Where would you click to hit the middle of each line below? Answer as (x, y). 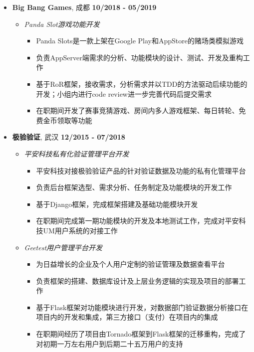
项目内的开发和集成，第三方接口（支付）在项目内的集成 (127, 317)
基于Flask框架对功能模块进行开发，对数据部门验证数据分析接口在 (142, 307)
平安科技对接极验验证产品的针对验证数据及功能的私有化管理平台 (141, 170)
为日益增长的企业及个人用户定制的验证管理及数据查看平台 (130, 264)
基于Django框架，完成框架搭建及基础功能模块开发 (117, 204)
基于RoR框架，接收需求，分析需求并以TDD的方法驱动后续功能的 (142, 84)
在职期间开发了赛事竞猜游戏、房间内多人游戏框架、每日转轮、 (137, 110)
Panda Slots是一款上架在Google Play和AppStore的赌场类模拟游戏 (140, 41)
